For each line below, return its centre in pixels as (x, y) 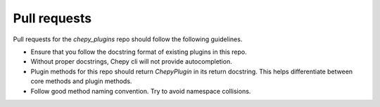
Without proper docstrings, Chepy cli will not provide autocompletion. (131, 62)
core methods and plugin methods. (81, 81)
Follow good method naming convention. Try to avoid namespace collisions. (141, 91)
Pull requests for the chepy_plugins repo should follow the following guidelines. (128, 39)
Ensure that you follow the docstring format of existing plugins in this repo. (139, 52)
